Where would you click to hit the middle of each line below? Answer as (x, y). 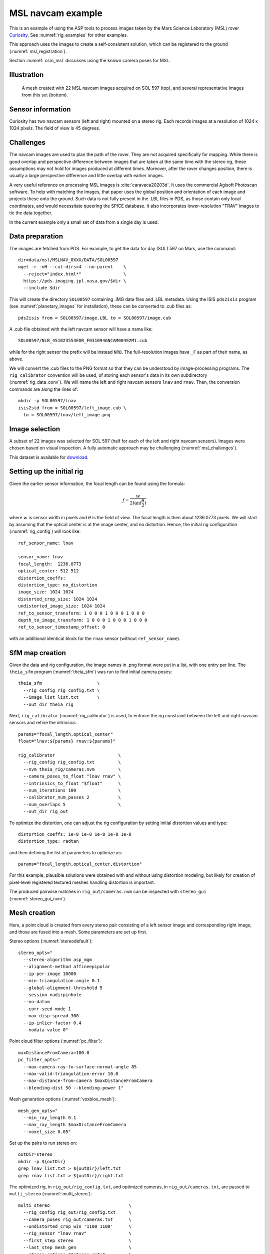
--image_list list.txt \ (61, 697)
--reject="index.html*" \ (75, 274)
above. (16, 359)
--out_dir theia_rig (48, 704)
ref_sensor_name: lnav (46, 543)
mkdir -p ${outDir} (42, 1161)
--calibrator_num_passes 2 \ (72, 797)
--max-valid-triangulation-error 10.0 (71, 1074)
